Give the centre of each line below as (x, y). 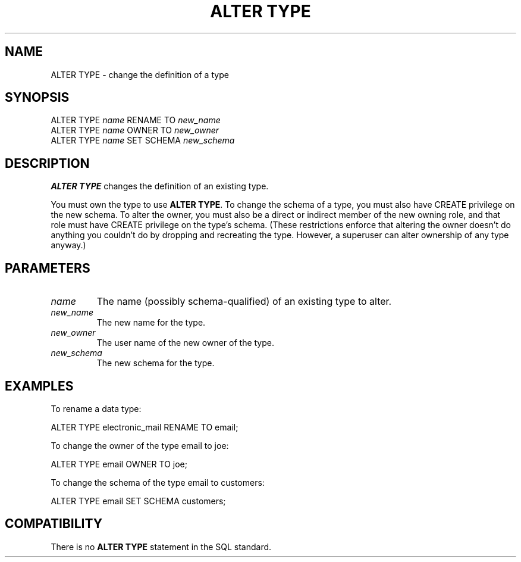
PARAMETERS (48, 268)
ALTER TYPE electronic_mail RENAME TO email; (145, 427)
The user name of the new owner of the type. (185, 343)
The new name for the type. (151, 323)
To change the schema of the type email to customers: (158, 482)
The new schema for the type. (156, 363)
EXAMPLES (39, 386)
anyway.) (68, 245)
